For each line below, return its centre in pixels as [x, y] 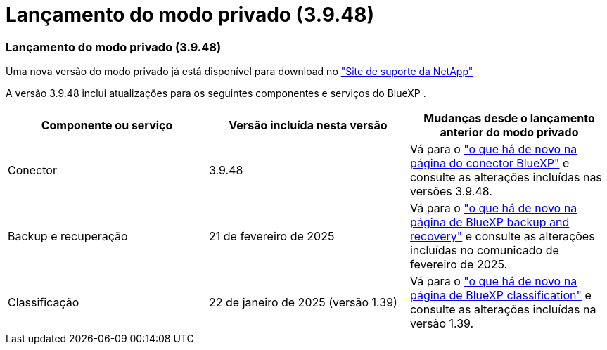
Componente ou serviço [107, 125]
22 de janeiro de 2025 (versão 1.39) [303, 303]
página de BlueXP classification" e [500, 296]
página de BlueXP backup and [490, 222]
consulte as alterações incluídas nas [506, 177]
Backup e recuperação [68, 236]
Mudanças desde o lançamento [509, 118]
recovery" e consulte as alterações [502, 236]
